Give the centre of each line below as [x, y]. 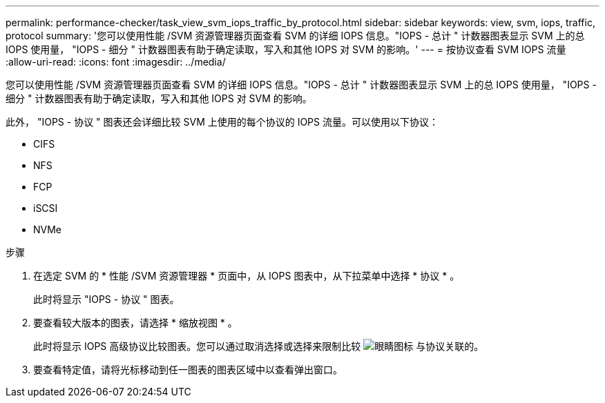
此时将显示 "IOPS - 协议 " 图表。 [106, 299]
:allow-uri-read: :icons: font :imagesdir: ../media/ [116, 62]
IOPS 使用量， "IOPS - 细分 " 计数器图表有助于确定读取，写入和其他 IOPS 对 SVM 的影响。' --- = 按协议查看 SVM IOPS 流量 [286, 49]
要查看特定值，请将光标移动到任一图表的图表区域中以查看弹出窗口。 [188, 370]
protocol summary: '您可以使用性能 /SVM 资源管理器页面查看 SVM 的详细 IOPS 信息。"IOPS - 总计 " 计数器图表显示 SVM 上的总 [295, 36]
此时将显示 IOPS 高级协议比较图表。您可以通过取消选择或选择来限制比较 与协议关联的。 [259, 346]
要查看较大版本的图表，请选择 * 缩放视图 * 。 [135, 323]
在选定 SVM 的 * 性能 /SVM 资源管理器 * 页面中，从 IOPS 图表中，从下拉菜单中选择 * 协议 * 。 [247, 276]
